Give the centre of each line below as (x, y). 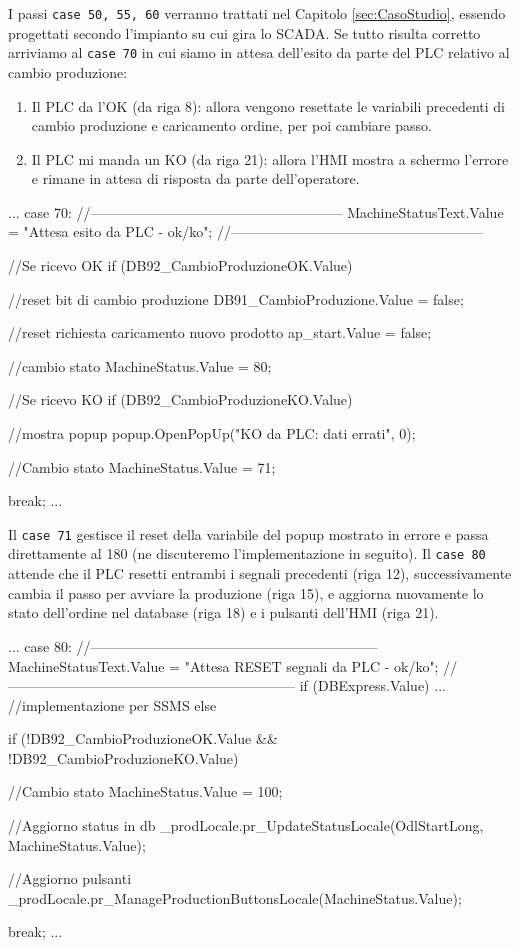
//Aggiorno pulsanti (70, 878)
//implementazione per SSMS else (112, 704)
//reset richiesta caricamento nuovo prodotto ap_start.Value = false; (220, 332)
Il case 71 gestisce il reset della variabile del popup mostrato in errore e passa (248, 533)
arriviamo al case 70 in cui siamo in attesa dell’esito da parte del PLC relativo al (259, 52)
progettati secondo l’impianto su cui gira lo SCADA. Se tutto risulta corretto (244, 32)
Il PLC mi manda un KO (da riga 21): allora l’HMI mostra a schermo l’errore (270, 158)
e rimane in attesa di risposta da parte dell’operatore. (195, 178)
